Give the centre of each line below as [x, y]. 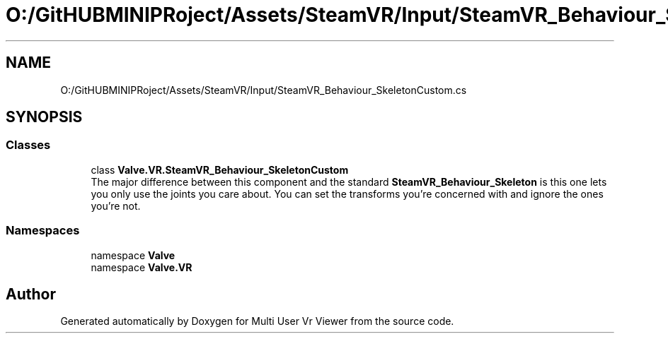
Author [31, 294]
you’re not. [116, 206]
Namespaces [43, 231]
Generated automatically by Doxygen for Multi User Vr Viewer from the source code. [257, 321]
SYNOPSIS [44, 117]
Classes [28, 145]
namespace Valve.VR [142, 267]
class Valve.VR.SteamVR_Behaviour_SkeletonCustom [220, 169]
